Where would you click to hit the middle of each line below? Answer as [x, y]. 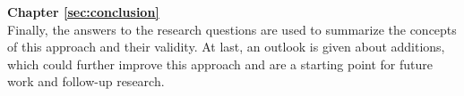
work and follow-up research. [86, 81]
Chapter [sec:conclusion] [83, 12]
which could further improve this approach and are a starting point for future [220, 64]
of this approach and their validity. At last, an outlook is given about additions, [226, 47]
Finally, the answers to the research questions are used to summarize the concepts [232, 29]
